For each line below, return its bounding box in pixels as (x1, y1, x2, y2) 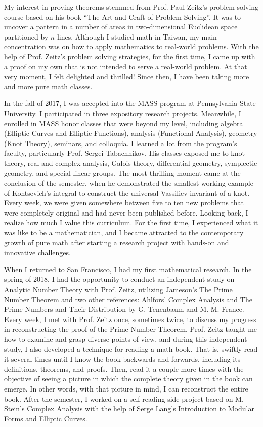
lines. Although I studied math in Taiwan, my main (57, 31, 217, 42)
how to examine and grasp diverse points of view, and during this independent (4, 334, 247, 344)
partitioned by (4, 31, 49, 42)
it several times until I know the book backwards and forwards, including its (4, 353, 241, 364)
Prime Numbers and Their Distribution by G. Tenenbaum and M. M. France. (4, 304, 244, 314)
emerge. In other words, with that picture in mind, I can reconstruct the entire (4, 383, 248, 394)
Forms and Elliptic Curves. (4, 413, 87, 423)
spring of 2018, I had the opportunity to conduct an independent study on (4, 274, 235, 284)
